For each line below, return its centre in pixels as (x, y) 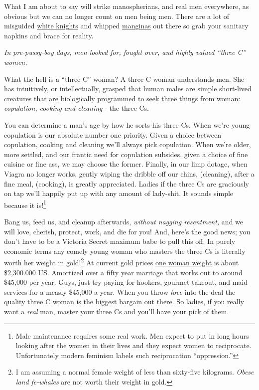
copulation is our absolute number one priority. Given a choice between (113, 134)
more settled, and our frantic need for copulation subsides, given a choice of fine (126, 154)
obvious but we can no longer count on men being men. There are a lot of (117, 16)
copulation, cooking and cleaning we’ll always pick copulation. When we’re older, (128, 144)
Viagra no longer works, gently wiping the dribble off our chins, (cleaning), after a (129, 173)
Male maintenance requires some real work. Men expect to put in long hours (132, 335)
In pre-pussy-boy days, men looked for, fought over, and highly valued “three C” (125, 52)
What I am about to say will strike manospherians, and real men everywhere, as (127, 6)
